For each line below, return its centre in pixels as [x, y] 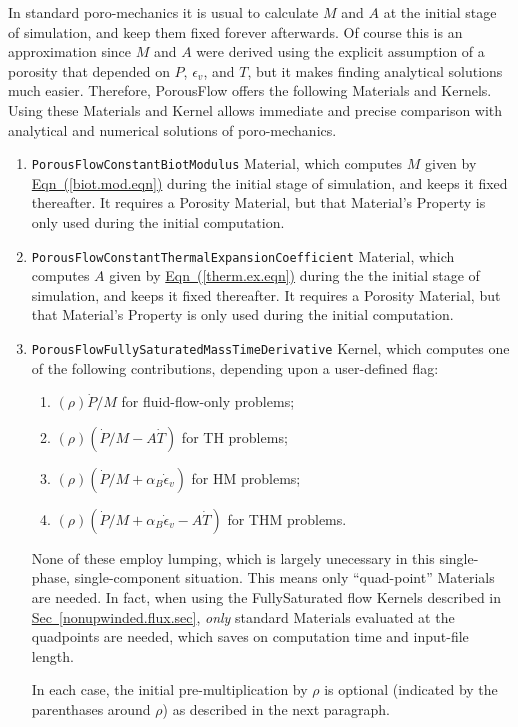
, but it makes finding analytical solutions [375, 70]
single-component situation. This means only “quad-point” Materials [284, 577]
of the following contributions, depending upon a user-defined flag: [235, 367]
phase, [50, 577]
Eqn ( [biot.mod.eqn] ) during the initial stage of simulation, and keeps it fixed [269, 182]
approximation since [70, 51]
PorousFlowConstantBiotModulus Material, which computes [217, 163]
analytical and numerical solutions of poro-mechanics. [172, 129]
